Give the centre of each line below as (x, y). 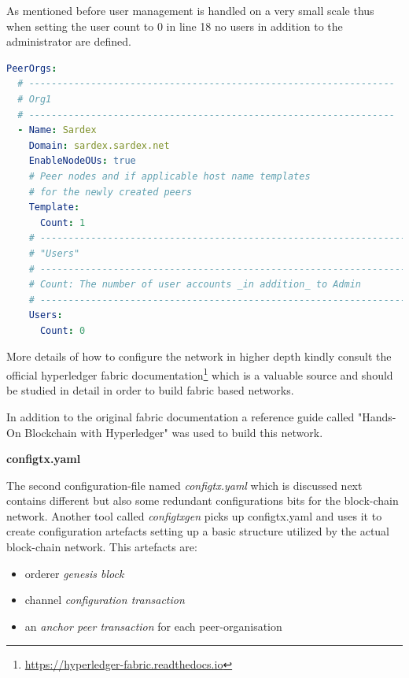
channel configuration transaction (105, 600)
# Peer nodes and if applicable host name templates (169, 176)
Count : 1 (63, 222)
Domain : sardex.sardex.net (99, 145)
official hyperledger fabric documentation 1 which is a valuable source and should (200, 374)
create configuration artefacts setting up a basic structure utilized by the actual (198, 531)
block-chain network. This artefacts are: (102, 547)
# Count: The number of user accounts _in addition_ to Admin (195, 285)
